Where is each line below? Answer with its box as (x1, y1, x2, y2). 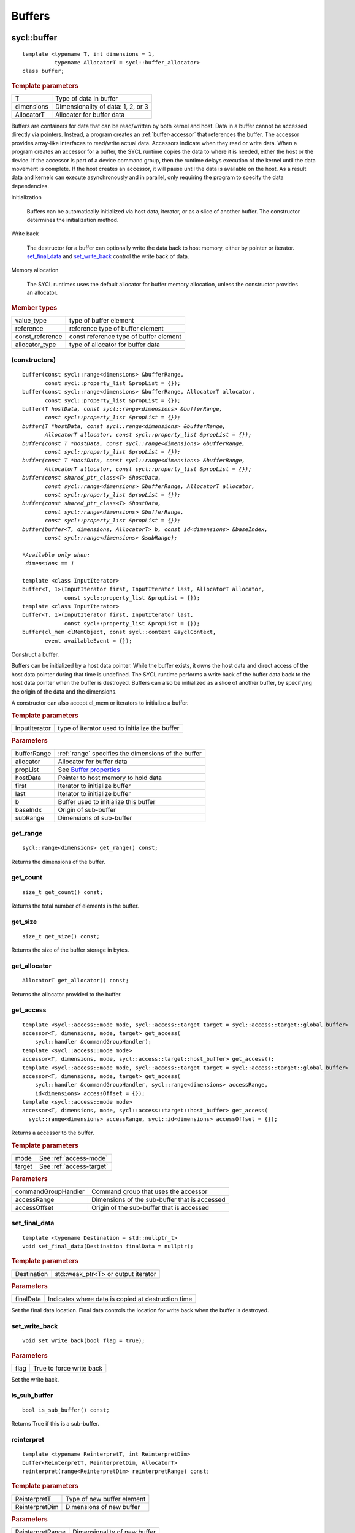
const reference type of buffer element (69, 332, 182, 340)
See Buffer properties (58, 765, 120, 774)
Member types (11, 304, 58, 312)
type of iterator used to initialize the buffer (58, 724, 180, 732)
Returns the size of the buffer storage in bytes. (11, 946, 129, 954)
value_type (15, 316, 47, 324)
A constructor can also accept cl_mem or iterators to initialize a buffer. (11, 699, 189, 706)
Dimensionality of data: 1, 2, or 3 (55, 102, 148, 110)
